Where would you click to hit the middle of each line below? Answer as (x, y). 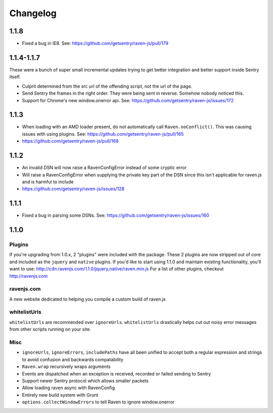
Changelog (33, 13)
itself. (15, 77)
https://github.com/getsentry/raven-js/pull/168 (70, 141)
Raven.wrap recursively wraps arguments (66, 366)
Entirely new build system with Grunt (60, 395)
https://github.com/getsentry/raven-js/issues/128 (73, 189)
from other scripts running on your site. (50, 329)
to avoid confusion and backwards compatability (73, 359)
